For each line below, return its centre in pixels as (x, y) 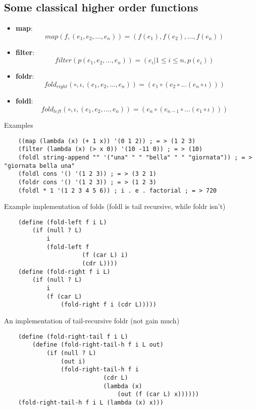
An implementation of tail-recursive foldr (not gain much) (92, 321)
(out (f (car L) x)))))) (158, 394)
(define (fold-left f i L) (62, 222)
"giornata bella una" (40, 166)
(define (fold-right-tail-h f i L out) (98, 345)
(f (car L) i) (105, 255)
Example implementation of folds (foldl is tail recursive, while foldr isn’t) (115, 206)
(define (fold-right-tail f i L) (73, 336)
